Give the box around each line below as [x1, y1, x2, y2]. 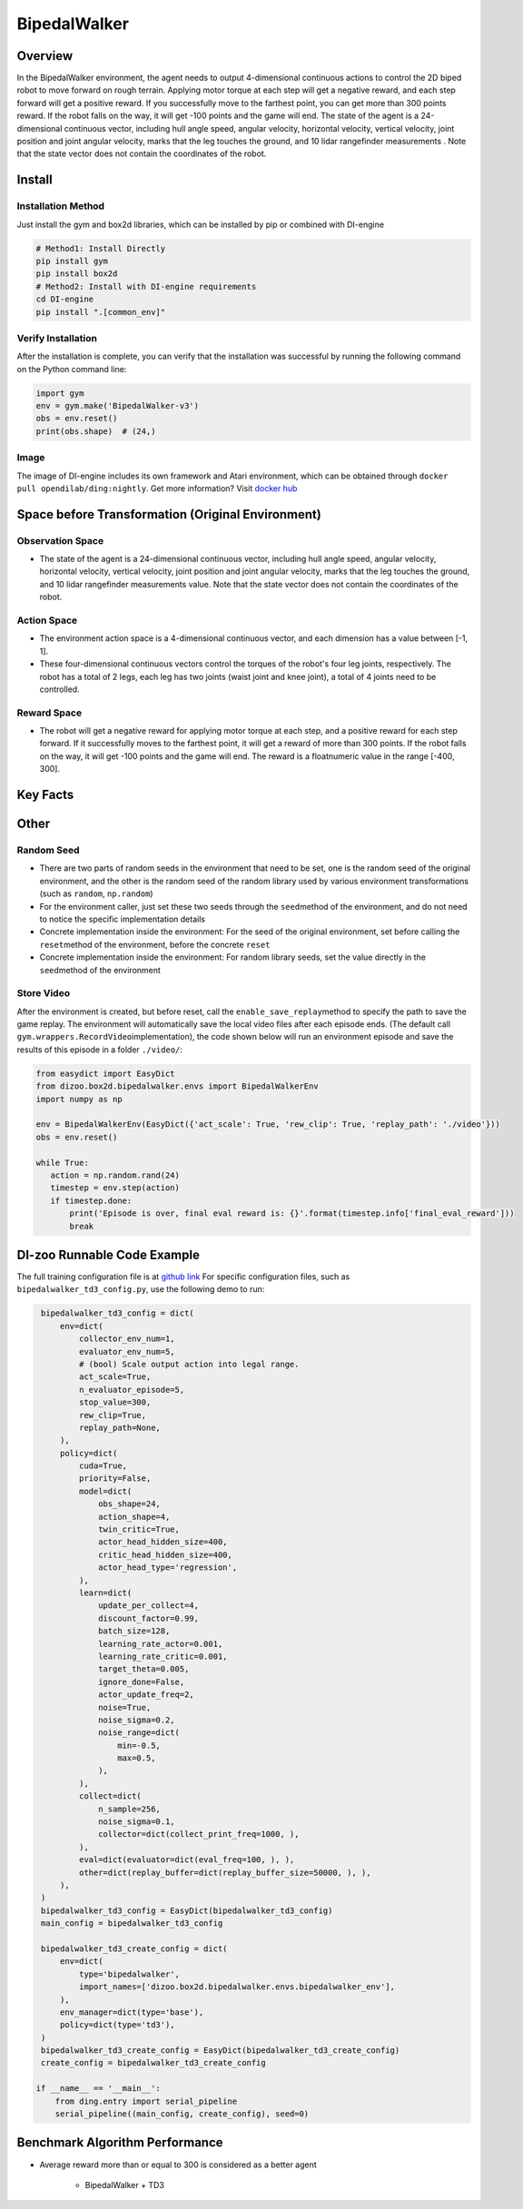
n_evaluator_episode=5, [78, 1385, 185, 1395]
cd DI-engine [35, 294, 94, 304]
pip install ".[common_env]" [35, 307, 166, 317]
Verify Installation [16, 331, 97, 344]
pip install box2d [35, 269, 118, 279]
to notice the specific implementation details [39, 913, 206, 924]
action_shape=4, [98, 1512, 171, 1522]
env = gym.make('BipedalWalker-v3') [35, 400, 200, 410]
